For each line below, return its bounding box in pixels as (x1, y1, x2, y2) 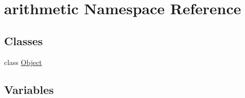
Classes (4, 32, 43, 48)
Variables (4, 81, 54, 97)
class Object (4, 56, 42, 67)
